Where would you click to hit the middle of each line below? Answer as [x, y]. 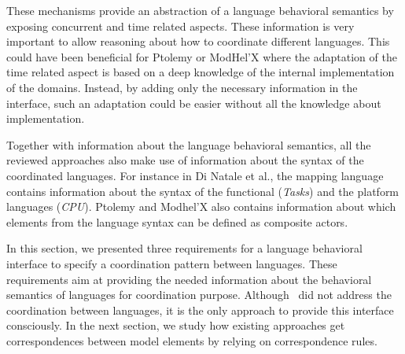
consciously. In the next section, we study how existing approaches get [176, 325]
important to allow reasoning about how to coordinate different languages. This [198, 41]
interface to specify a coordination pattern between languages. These [172, 263]
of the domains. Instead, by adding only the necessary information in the [182, 87]
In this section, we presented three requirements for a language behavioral [184, 248]
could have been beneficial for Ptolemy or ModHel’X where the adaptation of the [202, 56]
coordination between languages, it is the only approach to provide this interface [200, 310]
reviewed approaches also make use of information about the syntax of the [185, 160]
